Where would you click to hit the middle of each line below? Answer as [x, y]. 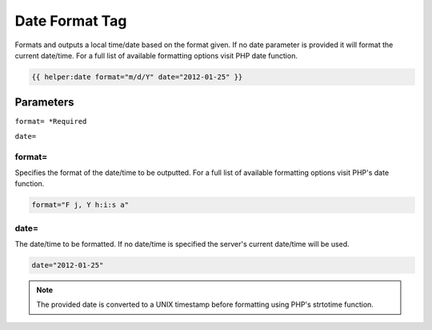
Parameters [44, 103]
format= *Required [51, 121]
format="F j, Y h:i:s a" [80, 205]
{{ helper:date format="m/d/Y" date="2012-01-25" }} [137, 77]
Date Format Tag [71, 21]
